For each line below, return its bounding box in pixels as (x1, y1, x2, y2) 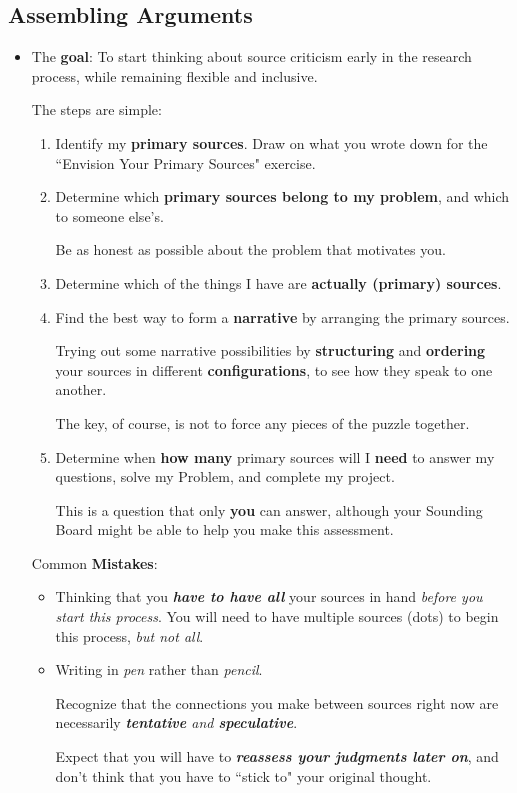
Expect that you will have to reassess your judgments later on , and (55, 746, 499, 767)
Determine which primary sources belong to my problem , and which (55, 186, 510, 207)
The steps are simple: (31, 99, 162, 120)
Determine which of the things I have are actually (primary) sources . (55, 272, 502, 293)
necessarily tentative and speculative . (55, 712, 298, 733)
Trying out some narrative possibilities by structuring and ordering (55, 340, 486, 361)
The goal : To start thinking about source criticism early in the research (31, 46, 472, 67)
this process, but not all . (55, 625, 204, 646)
